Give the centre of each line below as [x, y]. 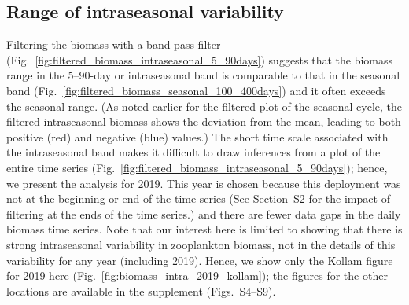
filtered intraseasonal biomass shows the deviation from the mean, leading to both [204, 121]
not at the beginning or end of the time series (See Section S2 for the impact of [198, 198]
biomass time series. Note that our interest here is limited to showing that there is [204, 229]
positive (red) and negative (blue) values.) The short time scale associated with [197, 136]
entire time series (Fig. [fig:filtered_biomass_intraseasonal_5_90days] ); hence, [197, 167]
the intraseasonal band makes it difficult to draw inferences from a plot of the [193, 152]
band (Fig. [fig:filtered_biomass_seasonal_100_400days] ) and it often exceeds [196, 90]
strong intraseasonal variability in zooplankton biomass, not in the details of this [201, 244]
